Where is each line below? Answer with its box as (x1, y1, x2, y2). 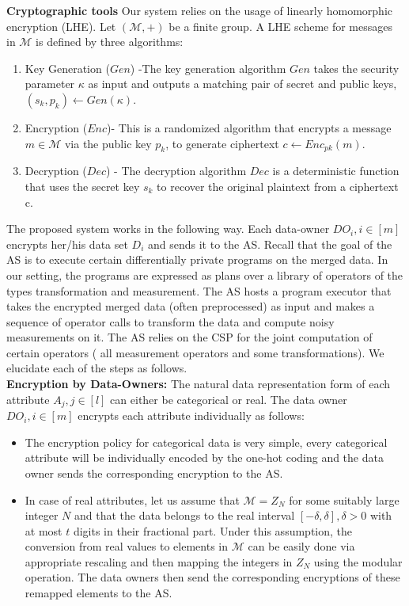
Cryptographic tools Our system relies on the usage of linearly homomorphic (6, 2, 392, 18)
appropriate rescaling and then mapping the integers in (25, 553, 293, 570)
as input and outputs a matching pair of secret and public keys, (88, 75, 397, 92)
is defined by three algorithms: (36, 33, 184, 50)
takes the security (313, 59, 400, 76)
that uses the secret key (25, 177, 140, 194)
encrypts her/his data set (6, 235, 128, 252)
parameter (25, 75, 75, 92)
